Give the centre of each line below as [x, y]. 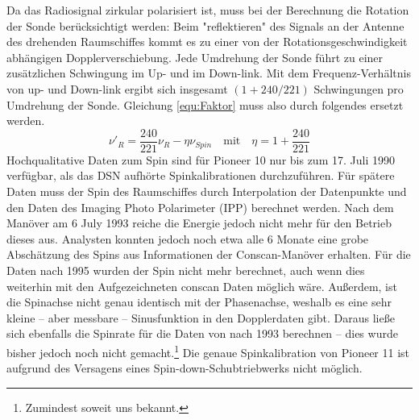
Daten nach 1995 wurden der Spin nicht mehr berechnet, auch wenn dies [186, 270]
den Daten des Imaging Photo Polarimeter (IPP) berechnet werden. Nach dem [200, 207]
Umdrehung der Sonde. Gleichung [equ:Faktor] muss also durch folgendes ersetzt [205, 104]
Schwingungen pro [359, 88]
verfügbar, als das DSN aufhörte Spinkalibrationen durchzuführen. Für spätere [201, 175]
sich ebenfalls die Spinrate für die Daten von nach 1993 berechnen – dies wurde [202, 333]
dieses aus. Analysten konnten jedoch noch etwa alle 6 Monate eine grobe [188, 238]
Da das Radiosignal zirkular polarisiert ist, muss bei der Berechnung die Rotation [208, 10]
